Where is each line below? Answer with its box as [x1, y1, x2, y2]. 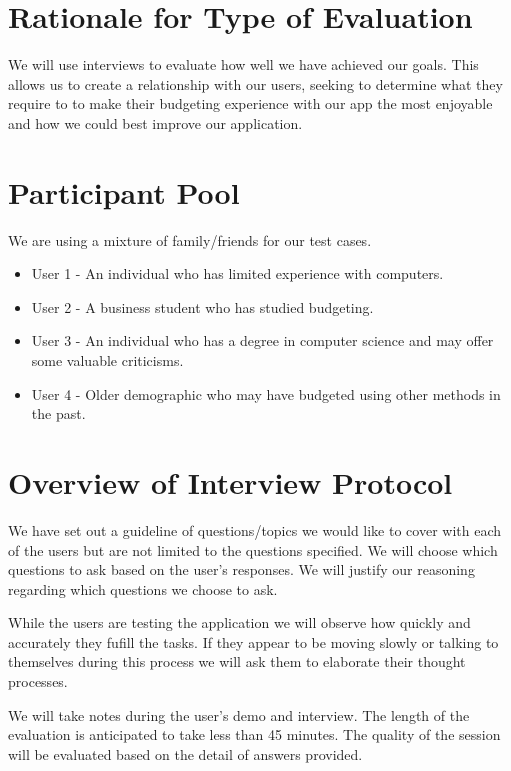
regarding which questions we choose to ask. [8, 578, 278, 599]
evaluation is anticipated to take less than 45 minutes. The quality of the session [8, 724, 501, 745]
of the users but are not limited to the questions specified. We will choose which [8, 539, 498, 560]
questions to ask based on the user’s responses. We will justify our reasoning [8, 559, 475, 580]
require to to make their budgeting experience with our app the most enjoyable [8, 93, 493, 114]
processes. [8, 671, 68, 692]
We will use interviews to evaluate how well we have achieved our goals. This [8, 54, 479, 75]
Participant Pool [8, 171, 240, 212]
